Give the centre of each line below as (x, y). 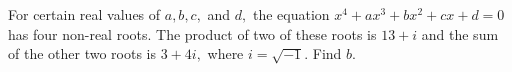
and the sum (460, 33)
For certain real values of (84, 14)
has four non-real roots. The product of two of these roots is (192, 33)
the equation (291, 14)
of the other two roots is (82, 53)
